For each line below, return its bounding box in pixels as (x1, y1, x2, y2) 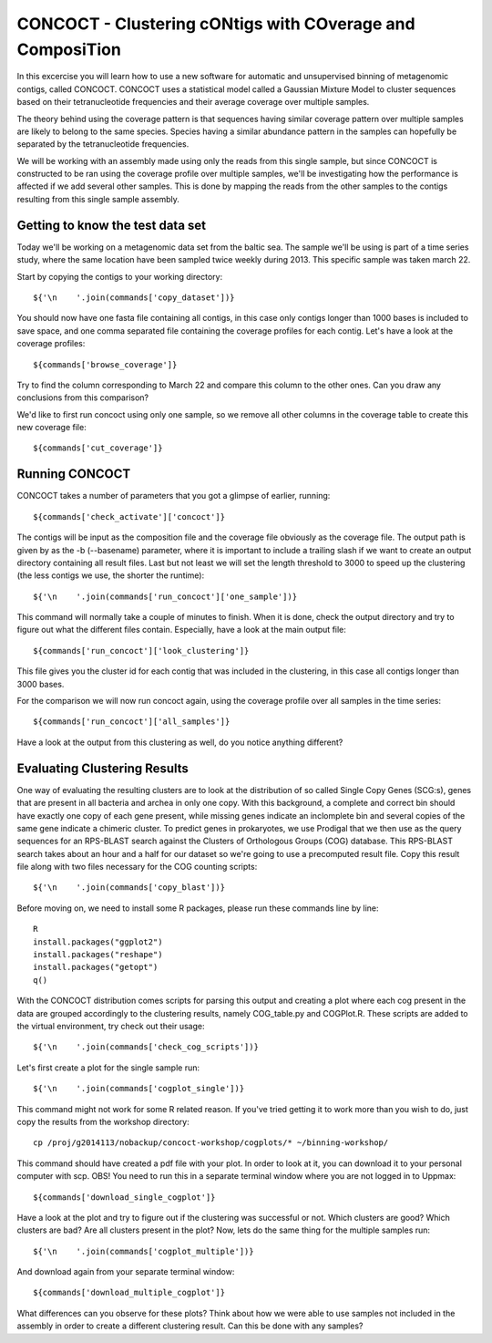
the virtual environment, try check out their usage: (16, 1020, 205, 1031)
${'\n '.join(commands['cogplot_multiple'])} (33, 1245, 254, 1256)
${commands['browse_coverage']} (33, 359, 178, 369)
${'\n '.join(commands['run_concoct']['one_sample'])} (33, 591, 298, 602)
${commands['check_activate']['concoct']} (33, 511, 226, 522)
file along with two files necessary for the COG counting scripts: (16, 862, 258, 873)
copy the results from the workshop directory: (16, 1116, 190, 1127)
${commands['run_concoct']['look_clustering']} (33, 646, 250, 656)
